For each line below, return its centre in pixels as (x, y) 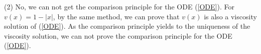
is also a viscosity (230, 16)
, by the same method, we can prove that (116, 16)
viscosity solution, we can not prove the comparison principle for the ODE (118, 35)
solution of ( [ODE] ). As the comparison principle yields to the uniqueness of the (127, 26)
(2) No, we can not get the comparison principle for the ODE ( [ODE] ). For (119, 6)
